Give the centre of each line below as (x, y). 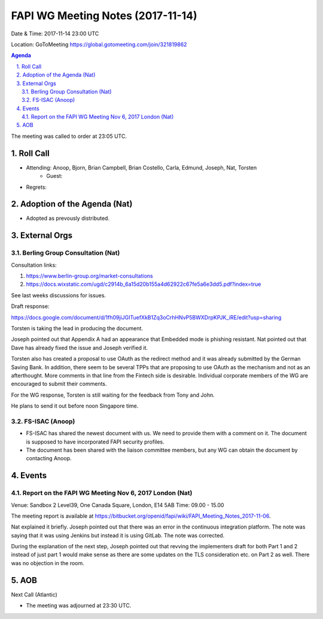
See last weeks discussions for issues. (59, 295)
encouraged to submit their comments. (59, 384)
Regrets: (36, 187)
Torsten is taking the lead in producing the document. (77, 328)
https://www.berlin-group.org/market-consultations (89, 276)
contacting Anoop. (49, 458)
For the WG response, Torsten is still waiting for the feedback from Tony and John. (113, 395)
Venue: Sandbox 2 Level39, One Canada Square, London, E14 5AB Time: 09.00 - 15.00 (118, 505)
